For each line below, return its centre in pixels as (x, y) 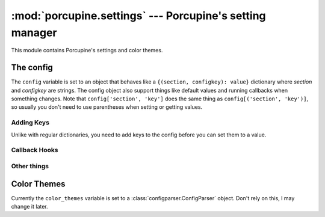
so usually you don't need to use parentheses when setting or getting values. (107, 107)
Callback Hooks (35, 150)
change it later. (29, 206)
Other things (30, 166)
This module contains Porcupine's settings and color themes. (87, 50)
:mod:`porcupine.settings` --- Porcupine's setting (138, 16)
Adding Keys (30, 123)
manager (34, 32)
